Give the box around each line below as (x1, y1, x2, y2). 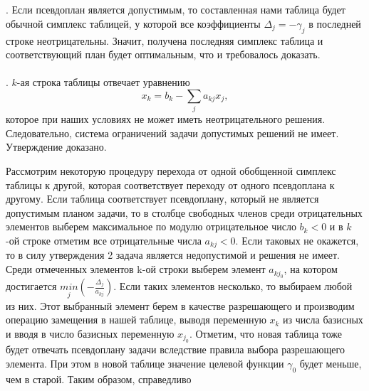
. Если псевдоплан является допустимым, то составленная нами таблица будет (6, 2, 345, 17)
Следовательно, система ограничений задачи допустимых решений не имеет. (6, 125, 339, 140)
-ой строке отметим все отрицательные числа (6, 233, 202, 248)
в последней (308, 16, 361, 31)
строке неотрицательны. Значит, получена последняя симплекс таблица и (6, 33, 323, 48)
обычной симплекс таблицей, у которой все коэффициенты (6, 16, 261, 31)
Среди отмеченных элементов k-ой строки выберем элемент (6, 262, 266, 277)
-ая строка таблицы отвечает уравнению (16, 75, 190, 90)
